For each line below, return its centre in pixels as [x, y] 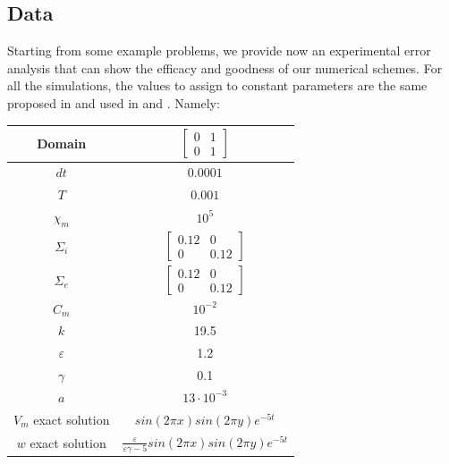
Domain [62, 143]
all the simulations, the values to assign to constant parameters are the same [217, 85]
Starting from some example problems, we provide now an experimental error [219, 51]
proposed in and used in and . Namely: [114, 102]
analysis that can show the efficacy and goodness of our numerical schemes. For [225, 67]
